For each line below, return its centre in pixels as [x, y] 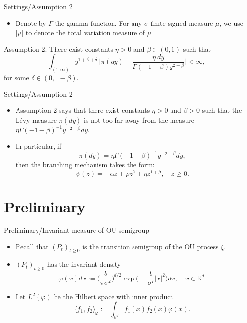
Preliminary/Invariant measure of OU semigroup [77, 230]
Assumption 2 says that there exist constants [83, 110]
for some [17, 77]
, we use [231, 23]
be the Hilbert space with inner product [113, 296]
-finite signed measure [180, 23]
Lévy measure [36, 120]
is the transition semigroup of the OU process [151, 246]
